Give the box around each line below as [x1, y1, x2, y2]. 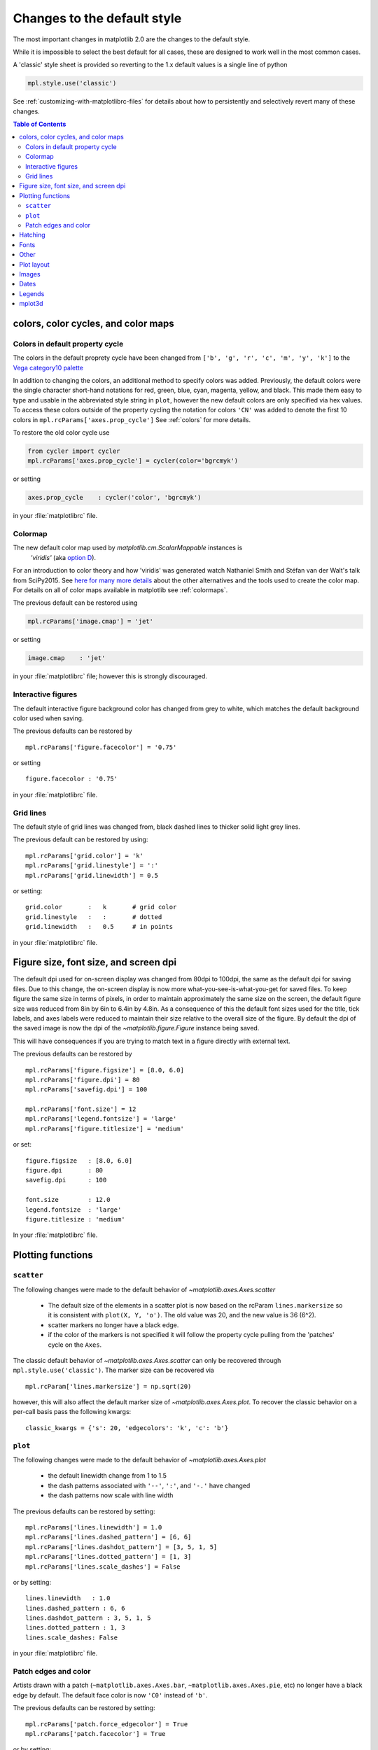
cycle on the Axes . [48, 1340, 102, 1349]
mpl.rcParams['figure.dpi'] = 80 [25, 1075, 140, 1084]
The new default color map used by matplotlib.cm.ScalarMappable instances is [13, 543, 243, 552]
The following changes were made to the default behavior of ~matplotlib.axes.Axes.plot [13, 1455, 266, 1464]
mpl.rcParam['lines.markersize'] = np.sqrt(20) [25, 1382, 192, 1390]
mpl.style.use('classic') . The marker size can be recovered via [13, 1366, 215, 1375]
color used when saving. [13, 714, 84, 722]
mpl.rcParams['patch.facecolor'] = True [25, 1730, 166, 1737]
